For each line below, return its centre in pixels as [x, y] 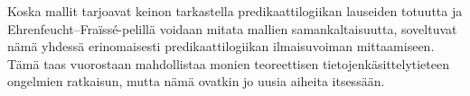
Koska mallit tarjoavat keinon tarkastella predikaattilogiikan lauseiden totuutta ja [235, 11]
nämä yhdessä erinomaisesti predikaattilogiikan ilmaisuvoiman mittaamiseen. [221, 46]
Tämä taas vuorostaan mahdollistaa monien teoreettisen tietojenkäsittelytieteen [228, 63]
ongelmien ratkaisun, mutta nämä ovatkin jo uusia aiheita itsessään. [196, 81]
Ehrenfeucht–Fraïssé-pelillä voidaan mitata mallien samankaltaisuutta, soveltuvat [232, 28]
